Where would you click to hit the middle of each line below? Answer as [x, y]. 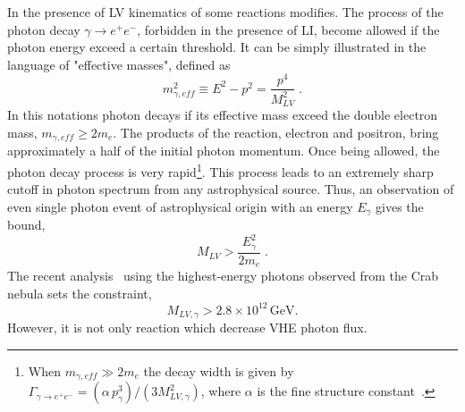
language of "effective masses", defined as [119, 64]
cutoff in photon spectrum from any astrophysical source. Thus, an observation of [231, 189]
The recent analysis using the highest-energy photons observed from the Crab [223, 276]
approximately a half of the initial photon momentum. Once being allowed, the [224, 151]
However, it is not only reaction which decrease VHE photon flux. [187, 328]
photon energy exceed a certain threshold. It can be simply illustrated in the [217, 47]
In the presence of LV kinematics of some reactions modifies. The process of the [225, 12]
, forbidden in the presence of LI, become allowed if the [288, 29]
